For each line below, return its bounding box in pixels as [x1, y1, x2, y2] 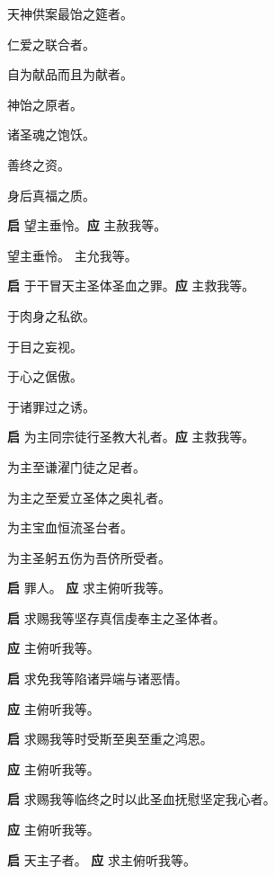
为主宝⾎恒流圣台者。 [7, 518, 133, 537]
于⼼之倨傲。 [7, 367, 83, 386]
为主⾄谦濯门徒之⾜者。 [7, 457, 146, 476]
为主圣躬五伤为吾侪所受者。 [7, 548, 171, 567]
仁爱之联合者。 [7, 34, 95, 53]
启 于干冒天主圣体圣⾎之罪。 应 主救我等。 [7, 276, 255, 295]
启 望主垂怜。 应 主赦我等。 [7, 216, 167, 235]
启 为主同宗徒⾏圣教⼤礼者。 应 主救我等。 [7, 427, 255, 446]
